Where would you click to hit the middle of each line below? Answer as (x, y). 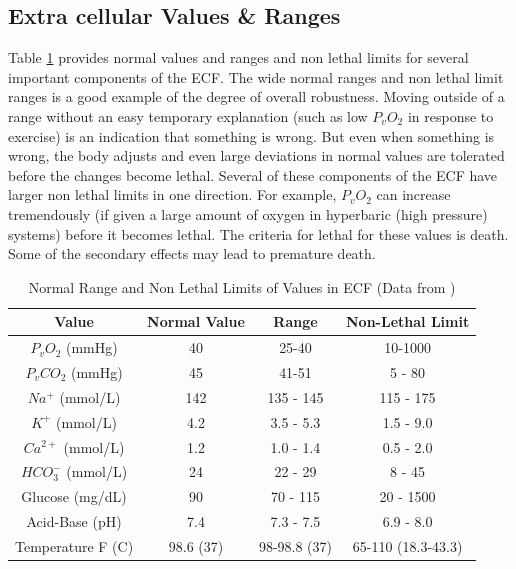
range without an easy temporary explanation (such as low (188, 115)
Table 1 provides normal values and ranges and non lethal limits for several (238, 57)
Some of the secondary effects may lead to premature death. (192, 253)
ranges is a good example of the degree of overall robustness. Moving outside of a (256, 96)
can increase (413, 194)
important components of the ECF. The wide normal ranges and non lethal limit (256, 76)
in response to (450, 115)
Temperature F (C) (74, 545)
